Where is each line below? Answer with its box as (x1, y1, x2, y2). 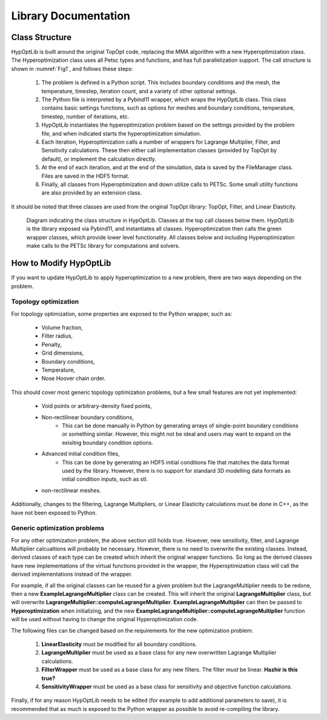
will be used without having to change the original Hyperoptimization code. (11, 616, 198, 623)
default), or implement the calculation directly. (41, 155, 157, 162)
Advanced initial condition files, (41, 450, 120, 458)
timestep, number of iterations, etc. (41, 113, 130, 120)
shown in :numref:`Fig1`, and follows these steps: (11, 65, 133, 72)
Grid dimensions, (41, 349, 84, 357)
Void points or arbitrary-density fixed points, (41, 402, 153, 410)
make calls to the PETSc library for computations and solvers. (26, 242, 180, 250)
